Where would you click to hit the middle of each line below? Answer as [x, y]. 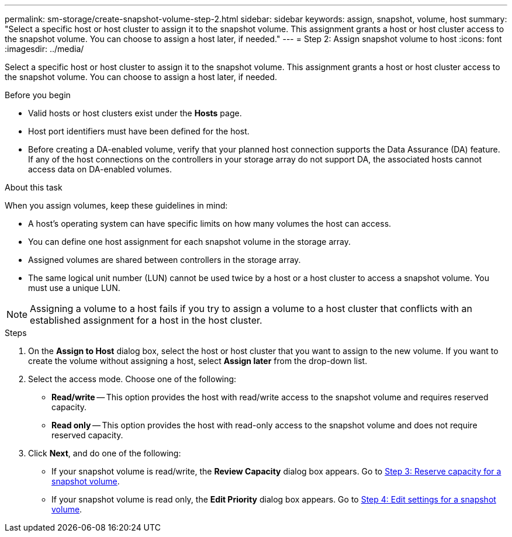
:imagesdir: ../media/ [44, 49]
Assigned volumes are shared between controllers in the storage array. [165, 260]
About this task [34, 187]
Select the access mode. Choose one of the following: [132, 379]
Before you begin [38, 95]
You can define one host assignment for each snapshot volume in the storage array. [189, 242]
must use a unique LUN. [74, 288]
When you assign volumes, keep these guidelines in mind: [116, 205]
